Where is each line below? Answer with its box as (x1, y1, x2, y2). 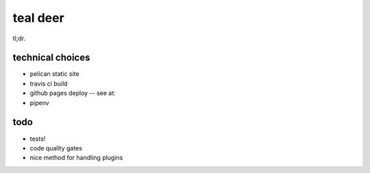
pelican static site (29, 70, 79, 78)
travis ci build (29, 79, 68, 88)
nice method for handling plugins (29, 154, 123, 162)
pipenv (29, 98, 49, 107)
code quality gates (29, 144, 82, 152)
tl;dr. (12, 34, 26, 42)
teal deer (12, 10, 64, 25)
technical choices (12, 52, 90, 64)
